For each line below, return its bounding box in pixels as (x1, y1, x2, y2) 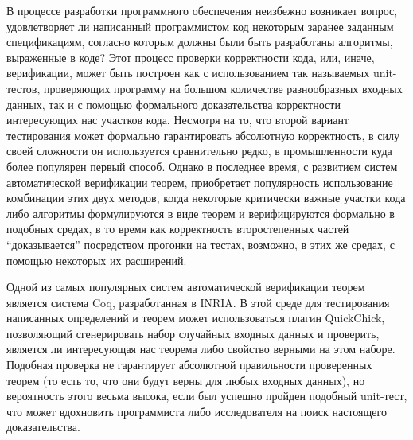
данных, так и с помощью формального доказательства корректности (6, 95, 341, 112)
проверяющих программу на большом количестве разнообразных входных (43, 80, 403, 96)
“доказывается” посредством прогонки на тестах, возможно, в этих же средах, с (6, 236, 395, 252)
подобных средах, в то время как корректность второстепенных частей (6, 220, 349, 237)
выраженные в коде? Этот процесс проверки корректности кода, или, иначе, (6, 49, 375, 65)
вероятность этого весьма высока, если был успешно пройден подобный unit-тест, (6, 387, 407, 404)
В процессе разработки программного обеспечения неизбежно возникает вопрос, (6, 2, 398, 18)
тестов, (6, 80, 41, 96)
